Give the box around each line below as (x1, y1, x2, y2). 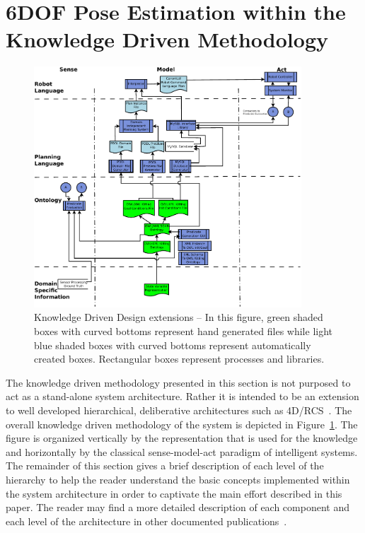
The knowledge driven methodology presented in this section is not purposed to (6, 375, 351, 389)
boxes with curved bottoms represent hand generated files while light (34, 323, 333, 338)
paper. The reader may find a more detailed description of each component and (6, 500, 349, 515)
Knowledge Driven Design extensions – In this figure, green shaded (34, 310, 323, 324)
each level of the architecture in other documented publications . (6, 513, 287, 528)
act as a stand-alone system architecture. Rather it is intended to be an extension (6, 389, 359, 404)
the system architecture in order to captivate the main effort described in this (6, 486, 342, 500)
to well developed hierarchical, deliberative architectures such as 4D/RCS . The (6, 402, 352, 417)
